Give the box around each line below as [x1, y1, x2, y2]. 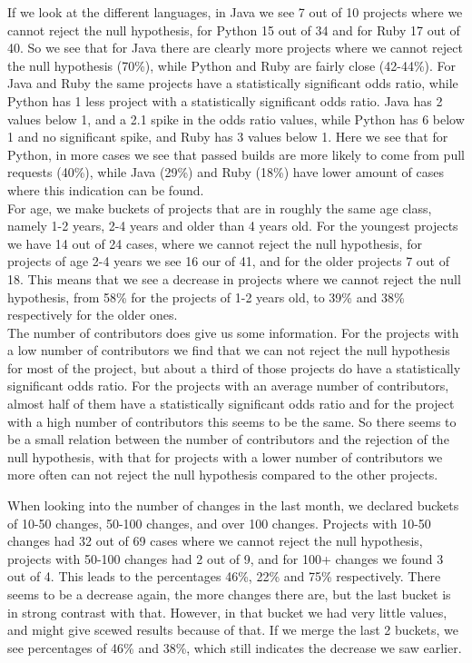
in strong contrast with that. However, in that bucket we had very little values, [7, 602, 447, 621]
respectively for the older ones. [7, 305, 178, 324]
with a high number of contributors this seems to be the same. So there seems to [7, 411, 457, 430]
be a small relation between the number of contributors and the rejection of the [7, 430, 449, 449]
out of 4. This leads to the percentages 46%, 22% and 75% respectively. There [7, 567, 441, 586]
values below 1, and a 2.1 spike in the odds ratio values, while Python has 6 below [7, 109, 465, 128]
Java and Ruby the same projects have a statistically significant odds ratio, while [7, 74, 458, 93]
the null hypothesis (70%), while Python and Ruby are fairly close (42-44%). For [7, 55, 457, 74]
